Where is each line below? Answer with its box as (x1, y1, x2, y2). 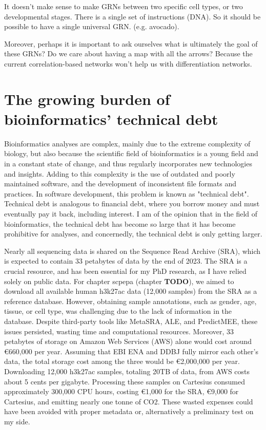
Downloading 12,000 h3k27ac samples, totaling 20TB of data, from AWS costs (4, 365, 250, 376)
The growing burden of (4, 88, 170, 109)
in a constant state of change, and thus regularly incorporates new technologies (4, 158, 252, 169)
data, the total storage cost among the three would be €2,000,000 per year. (4, 356, 240, 367)
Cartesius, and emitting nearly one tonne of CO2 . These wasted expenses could (4, 396, 253, 406)
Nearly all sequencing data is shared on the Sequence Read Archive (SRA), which (4, 245, 261, 256)
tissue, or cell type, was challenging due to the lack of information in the (4, 306, 232, 316)
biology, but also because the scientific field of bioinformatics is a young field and (4, 148, 258, 159)
